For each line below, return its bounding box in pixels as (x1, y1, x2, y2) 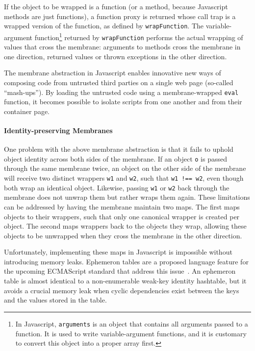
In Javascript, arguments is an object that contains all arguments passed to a (15, 318, 248, 328)
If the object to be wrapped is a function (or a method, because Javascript (4, 1, 228, 11)
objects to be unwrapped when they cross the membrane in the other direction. (4, 230, 242, 240)
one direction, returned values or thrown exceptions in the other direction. (4, 51, 227, 61)
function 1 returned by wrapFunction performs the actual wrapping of (34, 30, 243, 42)
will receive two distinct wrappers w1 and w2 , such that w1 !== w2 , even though (4, 173, 244, 183)
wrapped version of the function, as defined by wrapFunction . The (4, 21, 204, 31)
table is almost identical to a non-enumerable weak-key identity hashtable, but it (4, 276, 247, 286)
